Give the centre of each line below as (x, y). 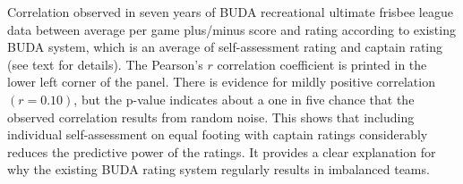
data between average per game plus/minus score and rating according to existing (231, 29)
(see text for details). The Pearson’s (105, 64)
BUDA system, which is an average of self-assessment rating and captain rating (225, 47)
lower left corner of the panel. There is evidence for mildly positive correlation (221, 82)
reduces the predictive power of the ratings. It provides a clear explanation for (222, 151)
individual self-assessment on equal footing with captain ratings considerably (218, 134)
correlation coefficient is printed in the (322, 64)
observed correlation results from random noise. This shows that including (211, 117)
